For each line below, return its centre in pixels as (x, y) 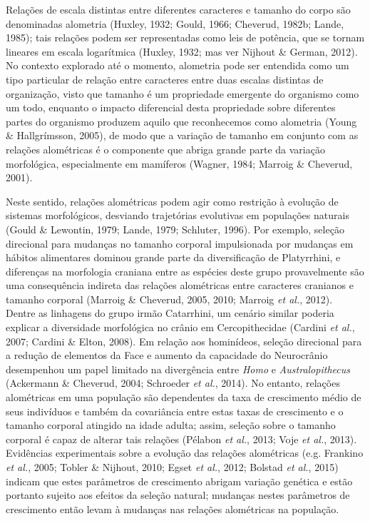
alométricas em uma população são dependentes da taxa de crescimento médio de (184, 397)
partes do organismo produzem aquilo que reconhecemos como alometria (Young (181, 121)
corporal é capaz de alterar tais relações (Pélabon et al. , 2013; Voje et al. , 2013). (181, 439)
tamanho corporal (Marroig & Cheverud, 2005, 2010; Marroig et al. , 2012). (169, 299)
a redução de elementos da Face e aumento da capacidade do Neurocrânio (167, 355)
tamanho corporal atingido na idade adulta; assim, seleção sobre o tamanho (171, 425)
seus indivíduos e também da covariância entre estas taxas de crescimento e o (175, 411)
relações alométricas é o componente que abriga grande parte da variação (165, 149)
